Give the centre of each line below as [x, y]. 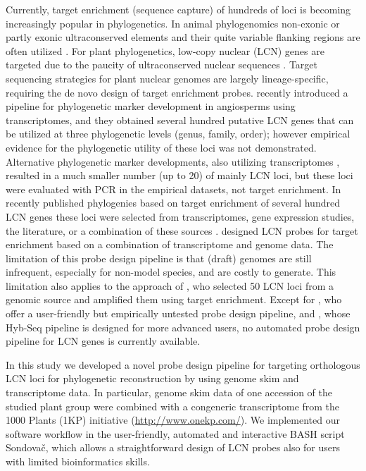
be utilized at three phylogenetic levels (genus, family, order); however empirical [178, 134]
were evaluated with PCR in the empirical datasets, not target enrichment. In [173, 189]
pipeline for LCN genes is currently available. [103, 341]
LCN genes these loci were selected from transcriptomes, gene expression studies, [180, 216]
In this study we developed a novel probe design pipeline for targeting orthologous [183, 364]
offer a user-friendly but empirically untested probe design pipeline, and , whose [178, 313]
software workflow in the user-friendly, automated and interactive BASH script [175, 433]
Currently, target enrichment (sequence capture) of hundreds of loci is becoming [178, 9]
